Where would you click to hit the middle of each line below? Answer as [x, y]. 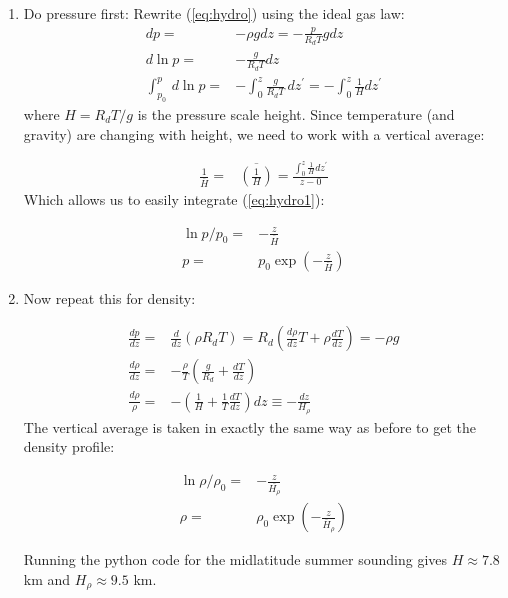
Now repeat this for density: [109, 297]
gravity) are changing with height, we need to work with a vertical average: [254, 133]
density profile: [69, 446]
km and [47, 578]
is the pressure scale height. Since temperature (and [296, 114]
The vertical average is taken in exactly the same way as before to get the [249, 426]
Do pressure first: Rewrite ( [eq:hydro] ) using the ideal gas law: [214, 13]
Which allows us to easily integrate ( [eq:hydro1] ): [174, 199]
